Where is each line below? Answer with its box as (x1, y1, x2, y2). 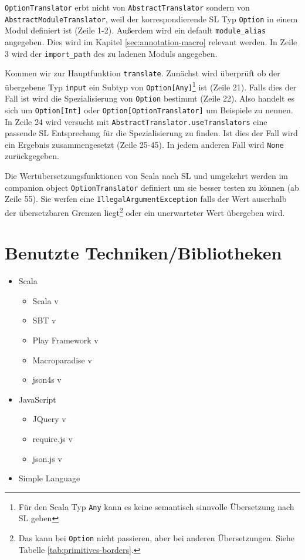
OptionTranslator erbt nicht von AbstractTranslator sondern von (5, 1, 250, 13)
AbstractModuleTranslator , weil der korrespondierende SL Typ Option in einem (5, 12, 298, 25)
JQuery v (32, 413, 66, 425)
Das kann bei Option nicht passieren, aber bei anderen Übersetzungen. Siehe (18, 532, 295, 544)
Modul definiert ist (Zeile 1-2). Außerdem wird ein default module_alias (5, 24, 266, 36)
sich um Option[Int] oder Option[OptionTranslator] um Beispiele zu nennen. (5, 103, 293, 116)
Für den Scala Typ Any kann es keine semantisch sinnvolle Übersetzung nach (18, 500, 294, 512)
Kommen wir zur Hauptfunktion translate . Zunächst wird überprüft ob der (5, 67, 280, 79)
